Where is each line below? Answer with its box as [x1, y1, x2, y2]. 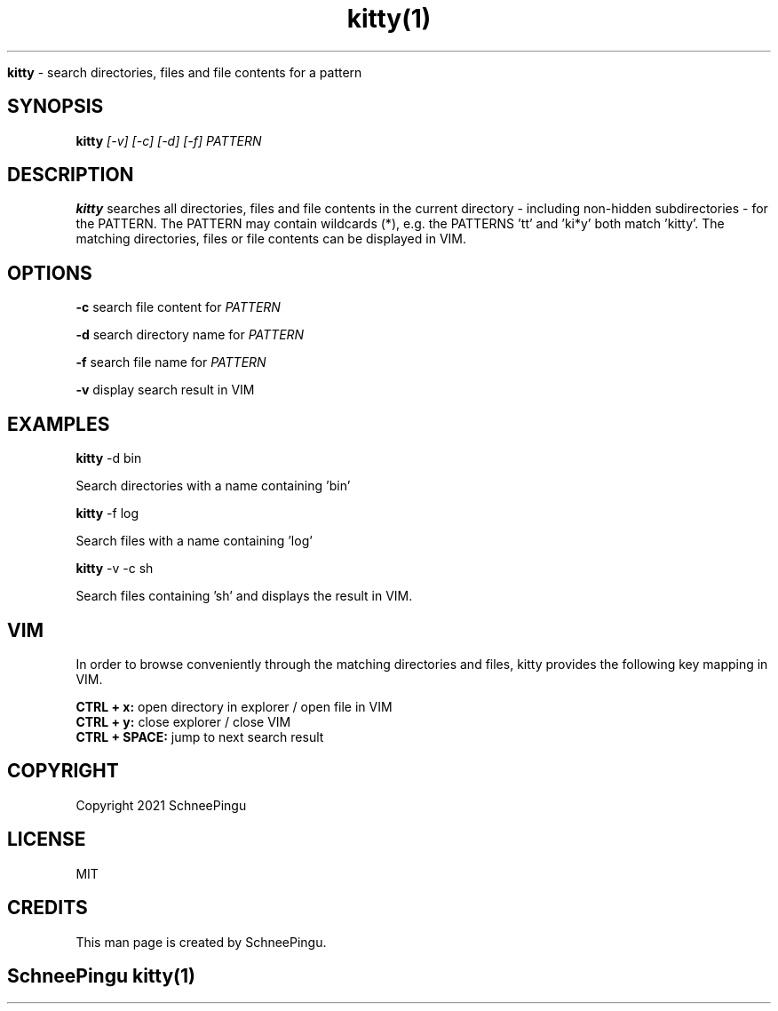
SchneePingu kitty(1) [7, 964, 195, 987]
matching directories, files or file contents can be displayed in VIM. [75, 231, 466, 247]
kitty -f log [75, 505, 139, 521]
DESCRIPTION [7, 163, 134, 187]
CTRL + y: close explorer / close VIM [75, 713, 291, 729]
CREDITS [7, 896, 88, 919]
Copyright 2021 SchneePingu [75, 797, 247, 813]
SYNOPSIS [7, 95, 104, 118]
